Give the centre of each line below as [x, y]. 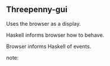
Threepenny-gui [37, 10]
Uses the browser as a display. [43, 23]
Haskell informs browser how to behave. [55, 35]
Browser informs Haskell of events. [49, 46]
